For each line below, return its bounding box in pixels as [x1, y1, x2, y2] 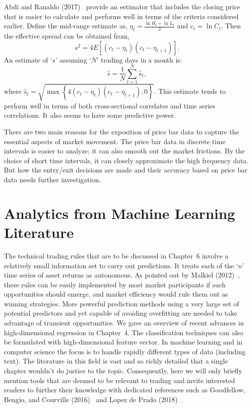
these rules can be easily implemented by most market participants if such [4, 279, 226, 289]
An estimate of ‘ [4, 54, 52, 64]
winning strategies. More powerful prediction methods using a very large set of [4, 298, 239, 308]
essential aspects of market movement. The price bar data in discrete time [4, 136, 226, 146]
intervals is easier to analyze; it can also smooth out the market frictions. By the [4, 146, 245, 156]
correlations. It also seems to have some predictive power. [4, 110, 176, 120]
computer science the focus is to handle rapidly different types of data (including [4, 346, 246, 356]
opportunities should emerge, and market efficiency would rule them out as [4, 289, 228, 299]
